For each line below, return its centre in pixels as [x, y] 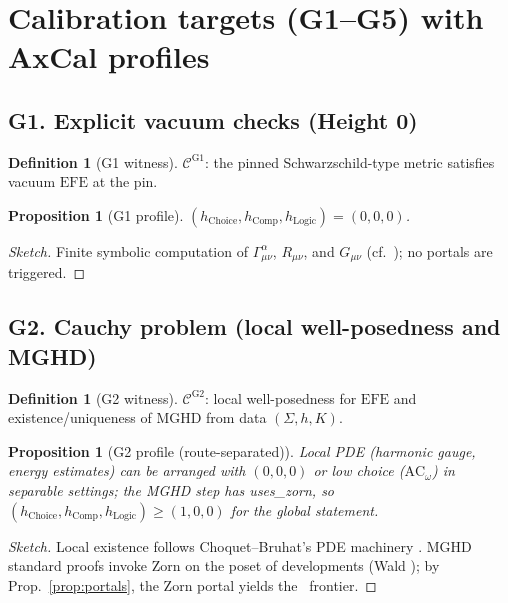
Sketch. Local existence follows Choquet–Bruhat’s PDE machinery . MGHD [240, 545]
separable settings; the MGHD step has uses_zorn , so [171, 489]
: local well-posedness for [281, 397]
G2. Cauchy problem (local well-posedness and [254, 326]
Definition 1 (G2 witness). [93, 397]
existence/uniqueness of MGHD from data [137, 417]
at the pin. [125, 181]
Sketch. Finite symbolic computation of [128, 250]
